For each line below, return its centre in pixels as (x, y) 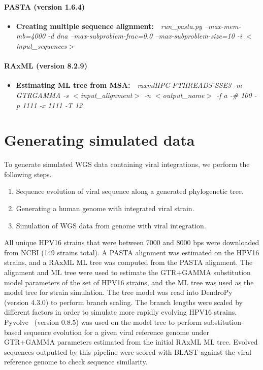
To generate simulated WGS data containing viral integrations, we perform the (127, 164)
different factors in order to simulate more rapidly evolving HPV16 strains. (121, 312)
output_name (184, 95)
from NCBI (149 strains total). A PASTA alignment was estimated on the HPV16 (132, 252)
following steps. (28, 174)
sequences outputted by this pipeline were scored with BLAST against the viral (128, 351)
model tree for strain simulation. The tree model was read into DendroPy (118, 292)
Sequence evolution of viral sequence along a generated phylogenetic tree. (130, 191)
